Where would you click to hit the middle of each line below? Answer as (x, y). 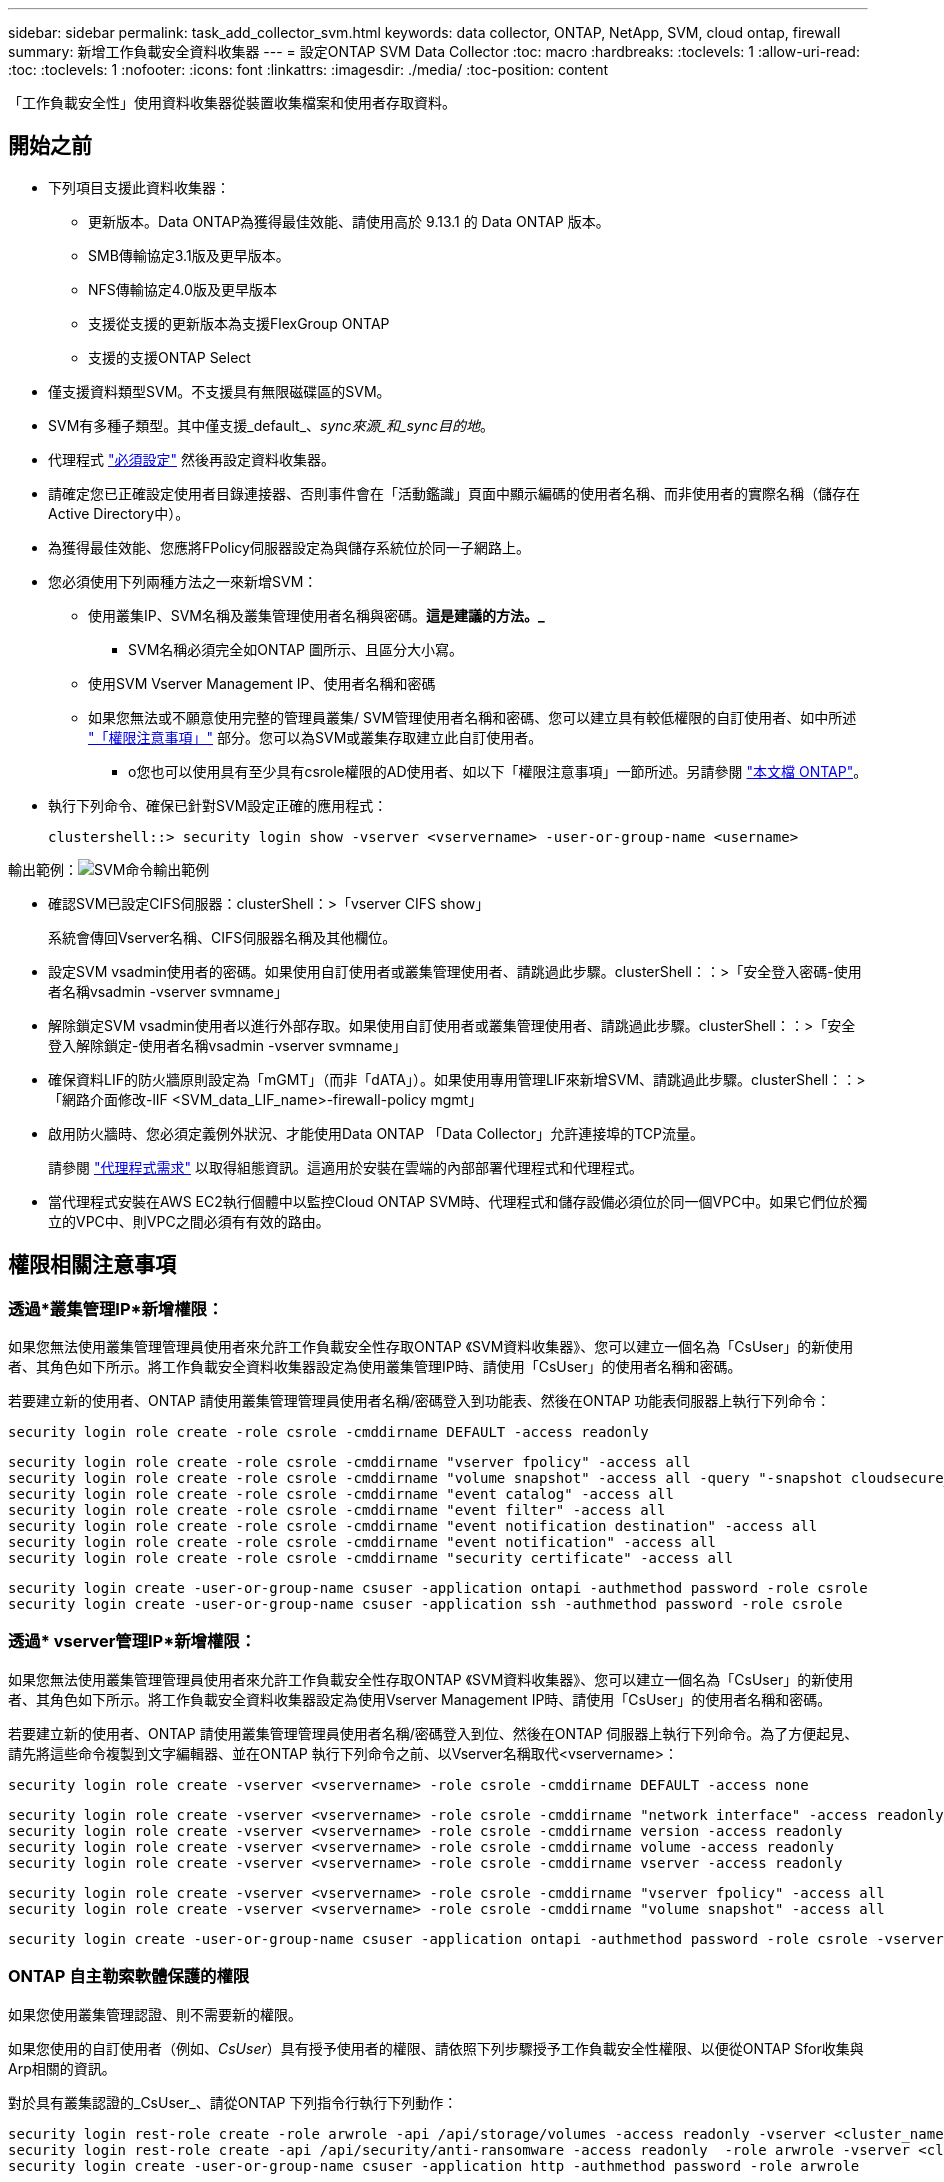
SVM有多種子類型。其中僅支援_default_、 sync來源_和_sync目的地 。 (271, 425)
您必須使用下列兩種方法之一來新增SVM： (183, 581)
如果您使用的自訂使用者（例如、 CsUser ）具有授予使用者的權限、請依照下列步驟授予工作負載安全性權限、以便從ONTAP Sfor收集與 (436, 2048)
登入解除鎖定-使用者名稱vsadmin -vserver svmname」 (227, 1045)
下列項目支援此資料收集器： (139, 187)
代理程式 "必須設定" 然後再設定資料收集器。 (191, 459)
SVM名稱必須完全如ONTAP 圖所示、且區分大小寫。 (295, 649)
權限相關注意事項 (92, 1265)
